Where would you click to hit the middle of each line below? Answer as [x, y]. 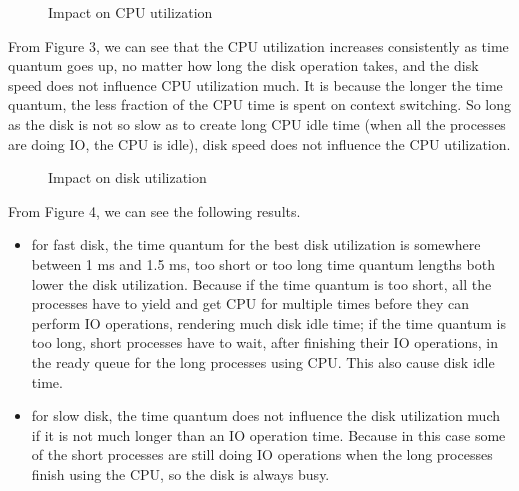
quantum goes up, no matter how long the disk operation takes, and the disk [243, 65]
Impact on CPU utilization [130, 12]
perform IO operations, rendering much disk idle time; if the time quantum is [268, 322]
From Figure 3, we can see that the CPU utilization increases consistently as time [258, 45]
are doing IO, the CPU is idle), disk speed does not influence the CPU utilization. [259, 143]
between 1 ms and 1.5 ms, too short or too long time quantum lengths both [263, 263]
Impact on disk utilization [127, 177]
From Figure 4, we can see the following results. [154, 210]
